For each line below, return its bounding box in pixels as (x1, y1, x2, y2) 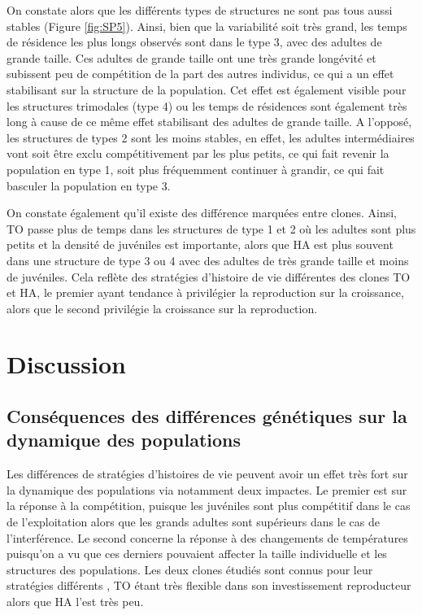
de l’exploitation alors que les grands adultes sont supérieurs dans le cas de (7, 513, 380, 530)
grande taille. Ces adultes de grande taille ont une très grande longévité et (7, 49, 376, 66)
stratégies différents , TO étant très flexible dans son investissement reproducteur (7, 577, 411, 594)
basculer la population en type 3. (7, 177, 171, 194)
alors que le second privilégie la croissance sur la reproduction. (7, 299, 318, 316)
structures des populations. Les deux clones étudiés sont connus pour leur (7, 560, 373, 578)
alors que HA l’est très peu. (7, 593, 144, 609)
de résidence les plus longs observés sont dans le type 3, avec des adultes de (7, 33, 382, 50)
